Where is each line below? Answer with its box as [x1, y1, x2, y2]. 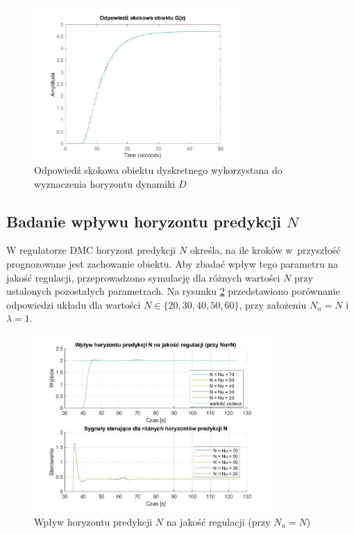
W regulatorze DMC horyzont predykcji [6, 243, 176, 257]
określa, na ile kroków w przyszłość [189, 243, 341, 257]
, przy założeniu [239, 297, 307, 311]
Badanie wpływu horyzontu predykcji [6, 210, 282, 232]
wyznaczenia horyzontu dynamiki [34, 176, 176, 191]
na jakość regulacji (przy [166, 514, 271, 528]
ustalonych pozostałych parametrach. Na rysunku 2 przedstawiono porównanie [6, 284, 340, 298]
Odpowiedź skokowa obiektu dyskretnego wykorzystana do [34, 163, 283, 177]
